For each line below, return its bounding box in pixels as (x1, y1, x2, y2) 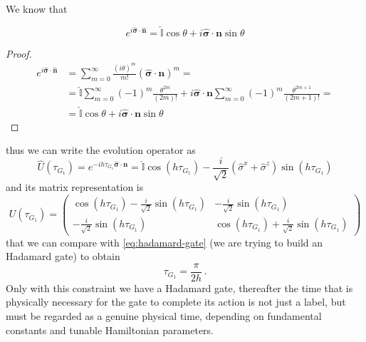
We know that (6, 1, 68, 16)
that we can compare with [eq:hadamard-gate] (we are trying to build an (6, 234, 323, 249)
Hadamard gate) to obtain (6, 249, 120, 264)
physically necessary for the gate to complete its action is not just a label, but (6, 294, 346, 309)
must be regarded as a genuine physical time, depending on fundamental (6, 308, 322, 323)
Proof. (6, 46, 32, 61)
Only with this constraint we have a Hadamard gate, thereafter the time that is (6, 280, 353, 295)
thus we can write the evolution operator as (6, 142, 196, 157)
